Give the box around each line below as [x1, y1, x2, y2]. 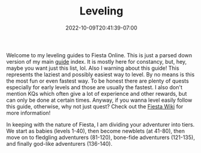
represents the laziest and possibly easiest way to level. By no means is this [6, 70, 195, 78]
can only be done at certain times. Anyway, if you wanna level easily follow [6, 96, 193, 104]
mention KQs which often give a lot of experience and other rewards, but [6, 90, 187, 97]
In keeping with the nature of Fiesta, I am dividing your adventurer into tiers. [6, 120, 195, 128]
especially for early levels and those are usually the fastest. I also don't [6, 83, 183, 91]
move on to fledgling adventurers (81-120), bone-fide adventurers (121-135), [6, 134, 195, 141]
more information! [6, 109, 51, 116]
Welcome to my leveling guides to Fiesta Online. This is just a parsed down [6, 51, 193, 58]
